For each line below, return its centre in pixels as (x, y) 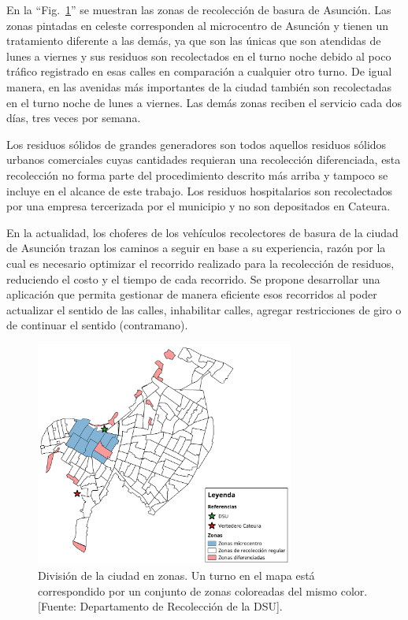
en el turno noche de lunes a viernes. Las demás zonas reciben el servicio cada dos (204, 102)
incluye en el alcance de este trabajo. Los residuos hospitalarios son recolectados (200, 190)
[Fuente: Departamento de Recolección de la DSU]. (160, 606)
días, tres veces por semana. (74, 118)
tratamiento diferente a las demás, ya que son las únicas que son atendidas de (194, 41)
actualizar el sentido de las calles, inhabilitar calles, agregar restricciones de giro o (204, 309)
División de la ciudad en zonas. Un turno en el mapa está (176, 575)
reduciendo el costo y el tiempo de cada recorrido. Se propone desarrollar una (193, 278)
